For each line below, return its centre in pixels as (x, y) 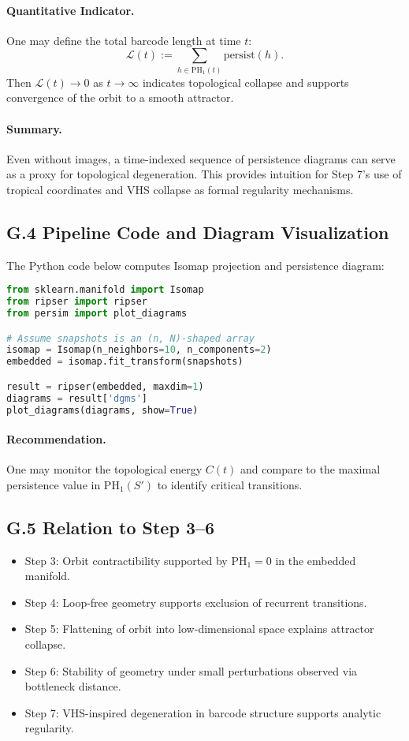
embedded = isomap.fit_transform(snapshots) (125, 362)
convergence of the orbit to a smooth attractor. (120, 97)
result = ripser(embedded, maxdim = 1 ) (105, 386)
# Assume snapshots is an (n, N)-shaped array (130, 338)
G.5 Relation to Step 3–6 (111, 527)
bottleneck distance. (73, 686)
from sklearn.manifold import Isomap (105, 290)
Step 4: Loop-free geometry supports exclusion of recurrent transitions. (196, 602)
